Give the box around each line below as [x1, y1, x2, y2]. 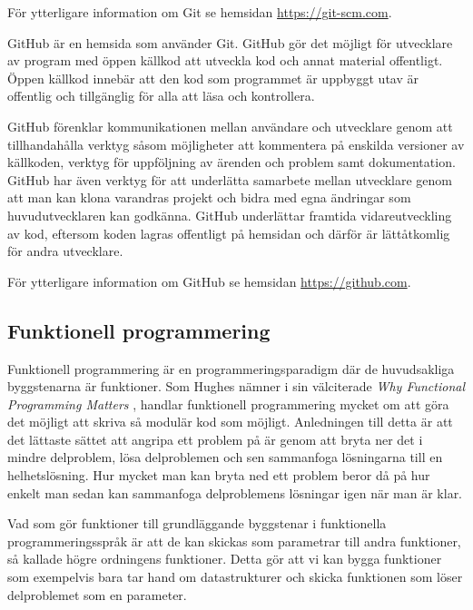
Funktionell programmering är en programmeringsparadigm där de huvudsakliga [7, 359, 455, 378]
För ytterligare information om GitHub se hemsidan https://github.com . [7, 271, 411, 290]
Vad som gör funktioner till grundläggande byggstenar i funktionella [7, 514, 387, 533]
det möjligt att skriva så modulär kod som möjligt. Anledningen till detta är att [7, 412, 453, 431]
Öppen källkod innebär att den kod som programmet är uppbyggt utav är [7, 68, 419, 87]
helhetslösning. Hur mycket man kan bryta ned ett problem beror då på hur [7, 466, 430, 485]
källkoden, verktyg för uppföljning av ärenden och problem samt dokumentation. [7, 152, 456, 172]
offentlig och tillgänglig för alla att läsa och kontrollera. [7, 86, 315, 105]
